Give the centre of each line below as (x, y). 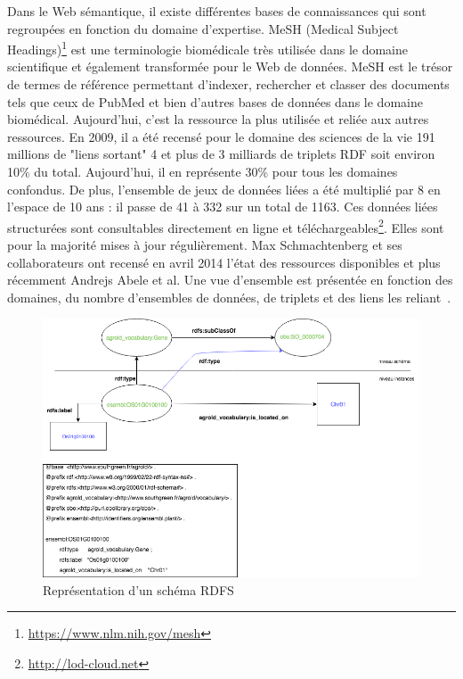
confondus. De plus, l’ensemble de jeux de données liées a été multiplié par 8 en (224, 189)
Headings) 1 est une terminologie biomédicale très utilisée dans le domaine (207, 48)
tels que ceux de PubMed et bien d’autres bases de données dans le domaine (215, 101)
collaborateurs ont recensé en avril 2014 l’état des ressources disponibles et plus (224, 262)
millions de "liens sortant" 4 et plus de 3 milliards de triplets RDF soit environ (221, 154)
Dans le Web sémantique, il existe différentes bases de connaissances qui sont (217, 11)
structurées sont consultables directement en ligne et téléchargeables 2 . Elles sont (226, 226)
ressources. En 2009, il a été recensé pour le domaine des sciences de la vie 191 (221, 136)
